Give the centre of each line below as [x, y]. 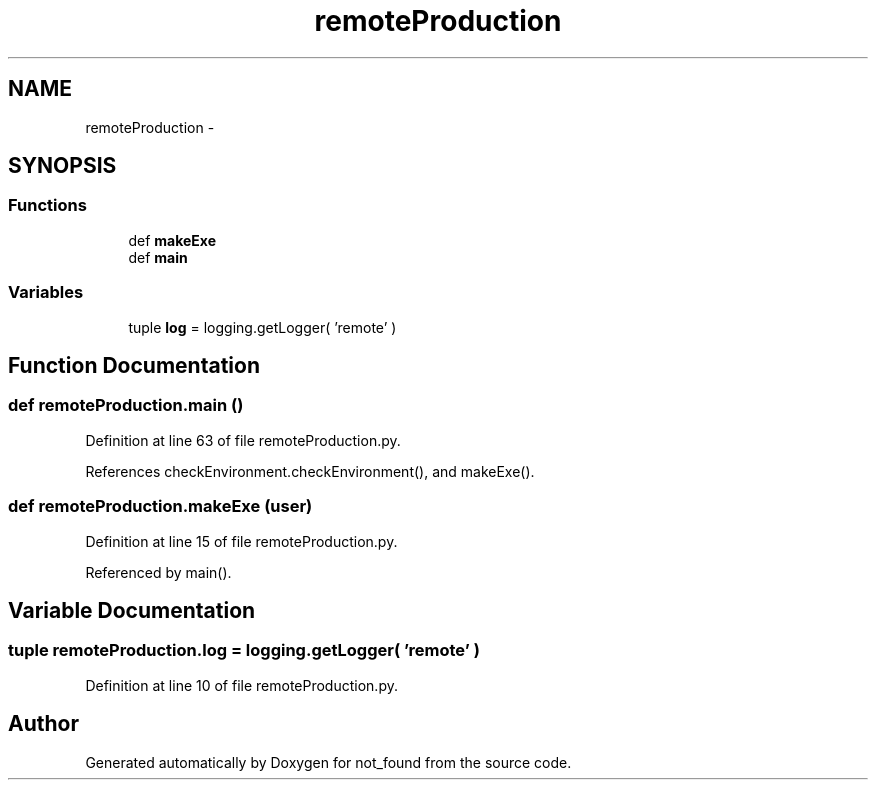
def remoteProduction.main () [126, 405]
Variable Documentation [132, 610]
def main [158, 257]
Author [43, 724]
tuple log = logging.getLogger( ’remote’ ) [262, 327]
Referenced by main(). [158, 572]
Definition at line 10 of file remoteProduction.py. [241, 685]
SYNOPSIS [62, 166]
